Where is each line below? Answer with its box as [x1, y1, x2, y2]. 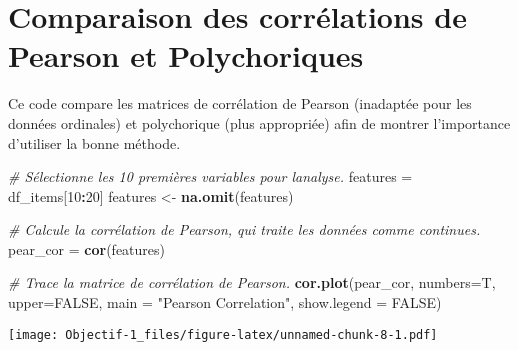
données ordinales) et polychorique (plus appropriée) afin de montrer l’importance [8, 112, 511, 133]
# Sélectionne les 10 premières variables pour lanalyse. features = [8, 166, 413, 187]
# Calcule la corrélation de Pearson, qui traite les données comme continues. [8, 219, 481, 240]
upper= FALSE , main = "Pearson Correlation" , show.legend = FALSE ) [8, 292, 442, 313]
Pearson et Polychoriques [8, 35, 364, 76]
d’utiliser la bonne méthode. [8, 132, 181, 153]
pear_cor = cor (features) [8, 238, 166, 259]
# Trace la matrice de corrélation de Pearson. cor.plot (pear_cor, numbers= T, [8, 272, 496, 293]
